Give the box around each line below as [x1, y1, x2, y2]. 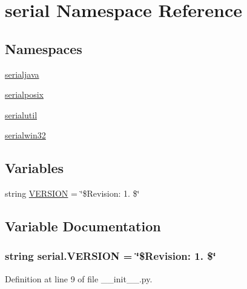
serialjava [5, 67, 39, 80]
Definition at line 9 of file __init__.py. [5, 272, 153, 285]
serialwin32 [5, 129, 46, 141]
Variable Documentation [5, 217, 161, 236]
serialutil [5, 108, 38, 121]
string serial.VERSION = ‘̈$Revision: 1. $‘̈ [5, 248, 216, 263]
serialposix [5, 88, 44, 101]
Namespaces [5, 39, 82, 58]
